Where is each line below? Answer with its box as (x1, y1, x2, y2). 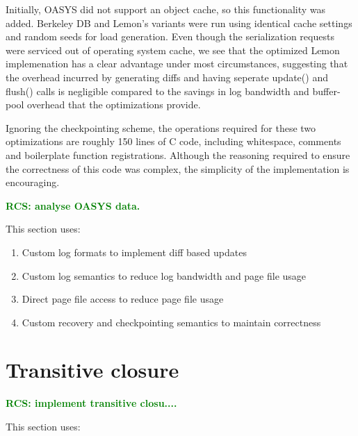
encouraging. (6, 175, 60, 190)
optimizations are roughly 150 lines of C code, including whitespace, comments (6, 134, 341, 149)
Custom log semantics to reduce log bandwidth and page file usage (22, 268, 307, 283)
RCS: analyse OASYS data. (6, 198, 140, 212)
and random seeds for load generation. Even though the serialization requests (6, 29, 334, 44)
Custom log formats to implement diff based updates (22, 244, 247, 259)
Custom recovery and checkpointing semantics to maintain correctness (22, 315, 321, 329)
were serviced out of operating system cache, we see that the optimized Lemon (6, 42, 340, 57)
